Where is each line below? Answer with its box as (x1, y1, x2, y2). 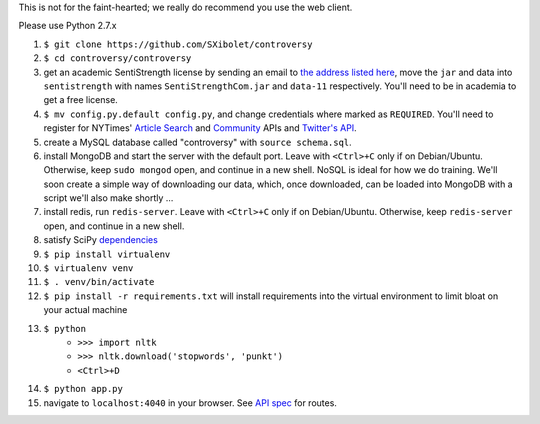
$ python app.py (43, 383, 124, 395)
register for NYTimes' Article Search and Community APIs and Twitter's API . (43, 122, 357, 134)
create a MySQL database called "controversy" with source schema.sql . (43, 136, 352, 148)
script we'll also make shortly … (43, 192, 174, 204)
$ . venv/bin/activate (43, 276, 155, 288)
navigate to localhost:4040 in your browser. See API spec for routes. (43, 396, 337, 409)
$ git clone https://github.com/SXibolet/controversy (43, 38, 313, 50)
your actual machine (43, 304, 128, 316)
